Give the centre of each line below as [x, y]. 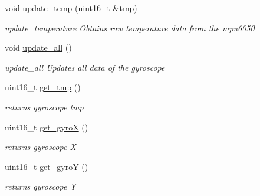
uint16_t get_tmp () [43, 87]
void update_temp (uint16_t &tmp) [71, 8]
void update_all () [38, 48]
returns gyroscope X [40, 147]
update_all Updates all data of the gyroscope [85, 67]
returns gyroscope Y [40, 186]
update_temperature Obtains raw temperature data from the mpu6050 [130, 27]
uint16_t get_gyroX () [47, 127]
